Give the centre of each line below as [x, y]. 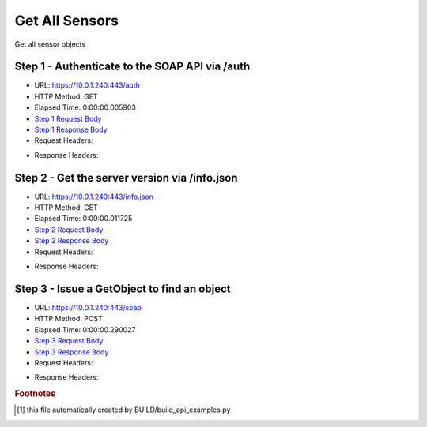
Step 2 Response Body [72, 241]
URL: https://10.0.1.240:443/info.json [94, 197]
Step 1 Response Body [71, 129]
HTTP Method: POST [68, 319]
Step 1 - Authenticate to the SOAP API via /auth [132, 67]
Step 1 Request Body [68, 118]
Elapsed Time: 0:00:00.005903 [85, 107]
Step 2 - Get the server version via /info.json [126, 178]
